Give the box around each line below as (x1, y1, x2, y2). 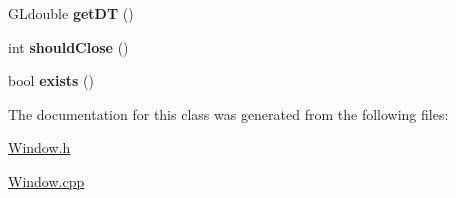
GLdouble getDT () (8, 3, 134, 23)
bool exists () (8, 70, 94, 91)
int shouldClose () (8, 36, 129, 57)
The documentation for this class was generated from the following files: (8, 103, 449, 124)
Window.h (8, 137, 71, 158)
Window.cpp (8, 170, 85, 191)
